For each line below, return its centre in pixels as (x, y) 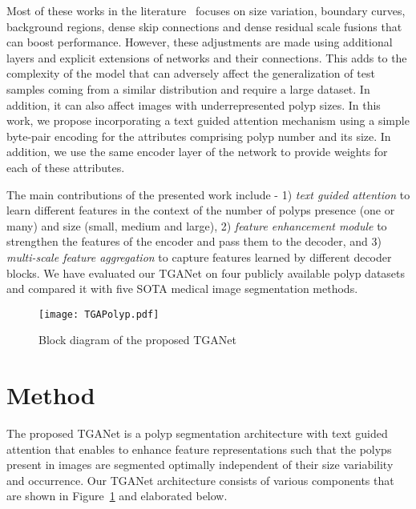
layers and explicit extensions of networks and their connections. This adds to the (207, 57)
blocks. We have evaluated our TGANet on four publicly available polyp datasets (206, 273)
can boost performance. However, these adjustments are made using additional (200, 42)
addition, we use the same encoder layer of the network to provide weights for (197, 152)
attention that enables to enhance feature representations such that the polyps (199, 449)
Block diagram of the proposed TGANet (138, 340)
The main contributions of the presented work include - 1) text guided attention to (208, 194)
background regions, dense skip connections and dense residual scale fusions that (204, 26)
